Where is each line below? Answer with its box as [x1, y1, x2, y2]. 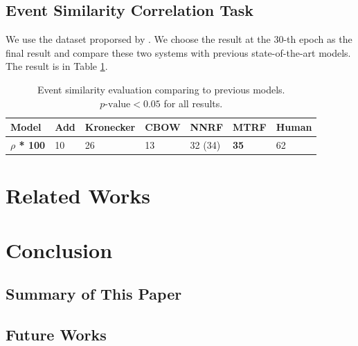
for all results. [163, 95, 223, 110]
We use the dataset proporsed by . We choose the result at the [6, 32, 271, 46]
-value [105, 99, 131, 109]
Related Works [6, 181, 151, 210]
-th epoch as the [283, 32, 352, 46]
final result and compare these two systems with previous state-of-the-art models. [6, 45, 351, 60]
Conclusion [6, 235, 113, 264]
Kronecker [84, 120, 136, 134]
